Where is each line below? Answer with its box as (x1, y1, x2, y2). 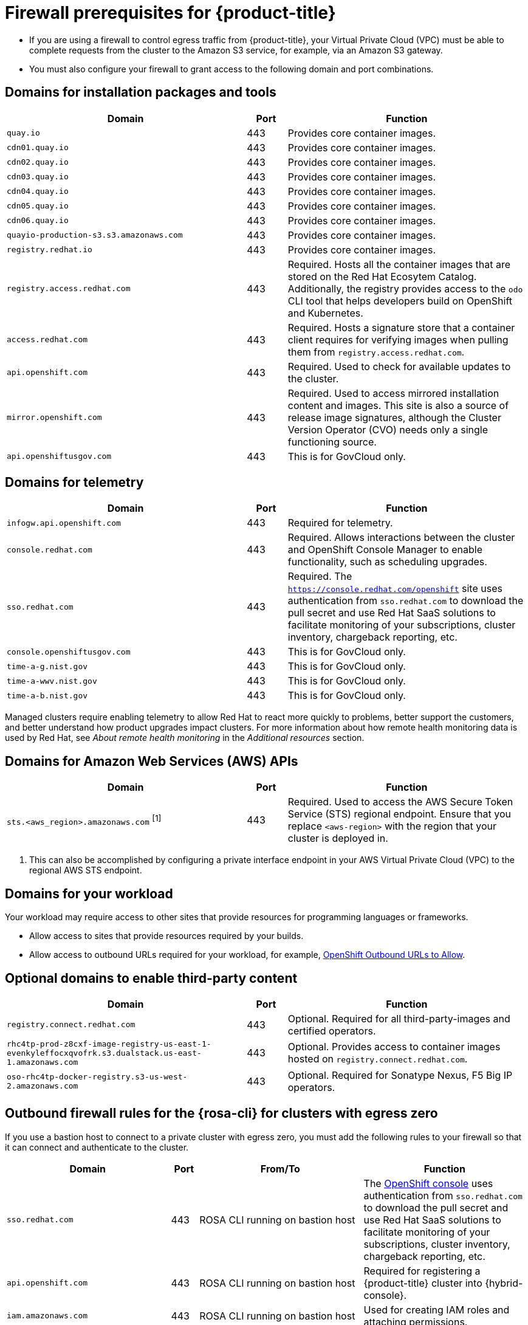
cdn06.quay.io (7, 216, 69, 225)
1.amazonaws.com (7, 1057, 78, 1067)
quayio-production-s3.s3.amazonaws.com (7, 230, 183, 240)
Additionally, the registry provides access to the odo (287, 282, 523, 295)
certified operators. (287, 1024, 376, 1037)
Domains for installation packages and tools (5, 84, 276, 100)
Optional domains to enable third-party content (5, 970, 298, 986)
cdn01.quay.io (7, 143, 69, 153)
